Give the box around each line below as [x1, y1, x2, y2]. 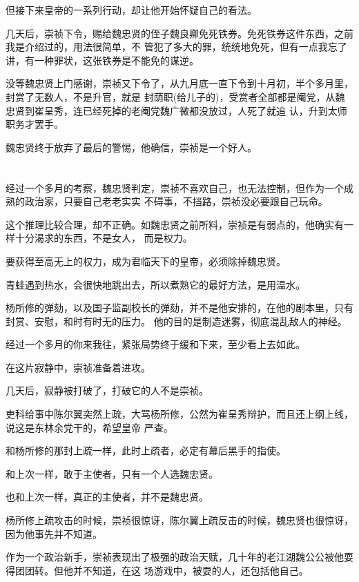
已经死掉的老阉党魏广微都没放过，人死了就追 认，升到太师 [82, 103, 347, 117]
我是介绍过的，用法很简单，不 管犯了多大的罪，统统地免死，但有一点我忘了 [6, 39, 347, 54]
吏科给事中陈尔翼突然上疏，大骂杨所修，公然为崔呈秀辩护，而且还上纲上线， [6, 407, 353, 421]
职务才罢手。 [6, 117, 64, 131]
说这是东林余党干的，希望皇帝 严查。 [6, 420, 173, 434]
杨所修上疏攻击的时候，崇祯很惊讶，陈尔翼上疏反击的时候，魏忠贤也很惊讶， [6, 513, 353, 527]
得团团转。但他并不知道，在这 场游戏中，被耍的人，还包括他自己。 [6, 563, 309, 577]
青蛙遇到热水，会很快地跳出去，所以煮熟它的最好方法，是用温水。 [6, 277, 305, 291]
